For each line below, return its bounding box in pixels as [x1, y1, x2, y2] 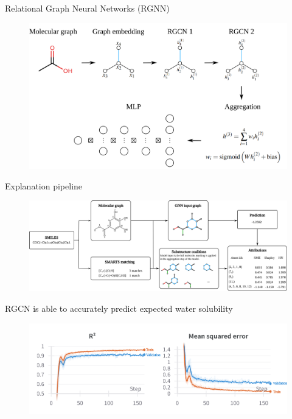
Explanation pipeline [5, 179, 83, 192]
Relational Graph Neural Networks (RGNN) [5, 2, 170, 14]
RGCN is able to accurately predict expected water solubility [5, 301, 233, 314]
